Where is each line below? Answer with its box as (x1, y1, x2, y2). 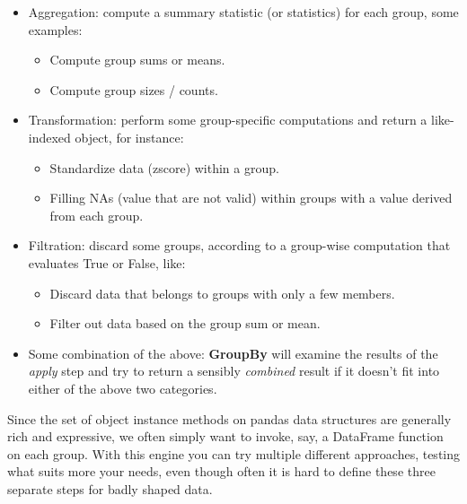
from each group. (49, 205, 144, 224)
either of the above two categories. (28, 378, 217, 397)
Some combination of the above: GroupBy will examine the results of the (28, 343, 438, 362)
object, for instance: (75, 127, 184, 146)
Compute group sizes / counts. (49, 80, 218, 99)
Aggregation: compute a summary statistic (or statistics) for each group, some (28, 3, 459, 21)
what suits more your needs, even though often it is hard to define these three (7, 462, 436, 481)
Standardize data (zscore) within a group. (49, 158, 279, 177)
